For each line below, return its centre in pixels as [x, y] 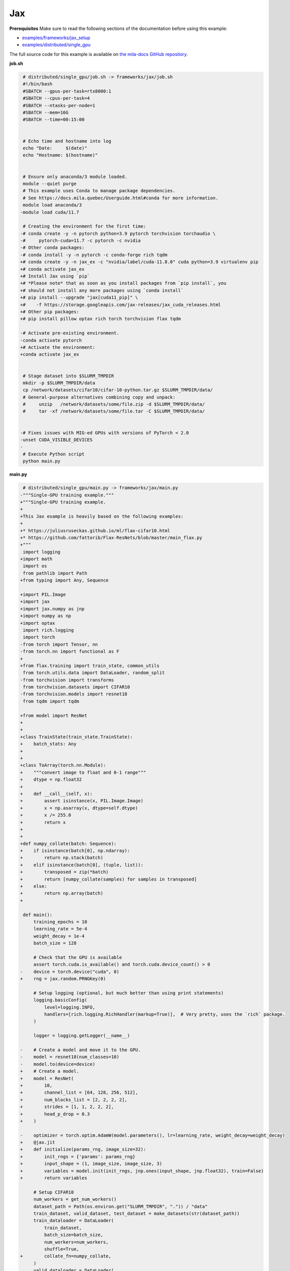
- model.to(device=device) [58, 1064]
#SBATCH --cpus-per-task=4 [56, 98]
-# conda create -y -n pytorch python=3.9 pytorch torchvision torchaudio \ [118, 233]
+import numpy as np [45, 616]
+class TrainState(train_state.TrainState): [76, 737]
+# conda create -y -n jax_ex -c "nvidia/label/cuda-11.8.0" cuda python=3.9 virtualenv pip [139, 262]
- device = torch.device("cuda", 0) [70, 972]
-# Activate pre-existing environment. [70, 333]
